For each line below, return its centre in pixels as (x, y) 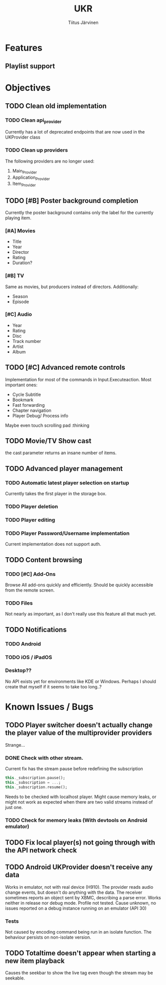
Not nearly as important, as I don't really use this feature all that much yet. (81, 614)
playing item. (18, 218)
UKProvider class (23, 137)
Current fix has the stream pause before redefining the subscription (74, 769)
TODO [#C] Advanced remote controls (65, 368)
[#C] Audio (19, 315)
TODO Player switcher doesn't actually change (79, 725)
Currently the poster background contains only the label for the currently (79, 212)
